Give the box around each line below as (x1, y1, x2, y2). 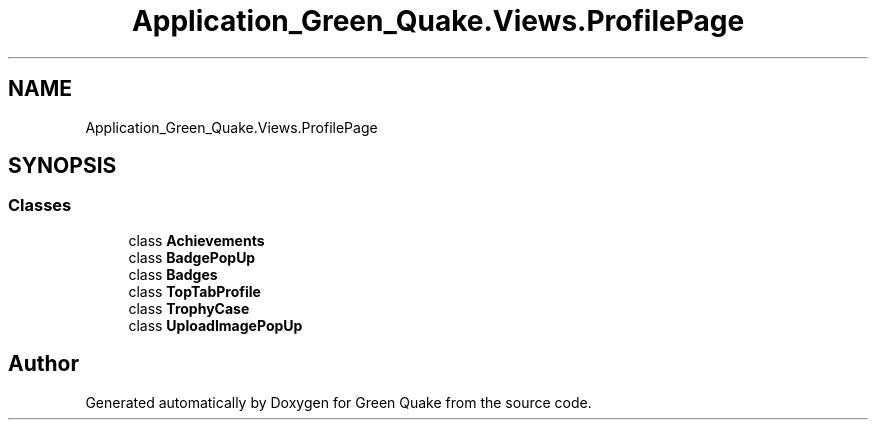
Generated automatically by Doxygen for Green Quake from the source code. (85, 393, 592, 411)
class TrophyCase (128, 299, 250, 317)
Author (8, 351, 79, 377)
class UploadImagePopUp (128, 316, 303, 334)
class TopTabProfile (128, 282, 261, 300)
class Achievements (128, 231, 265, 249)
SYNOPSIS (8, 153, 117, 179)
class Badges (128, 265, 218, 283)
